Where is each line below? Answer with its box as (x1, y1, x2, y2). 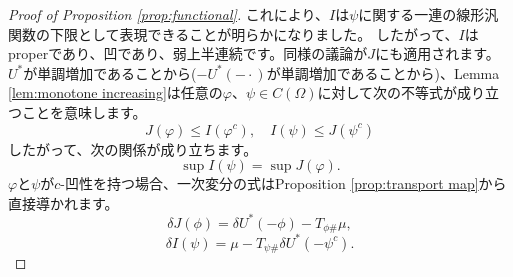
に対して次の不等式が (317, 82, 458, 103)
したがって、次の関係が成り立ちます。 (8, 138, 258, 159)
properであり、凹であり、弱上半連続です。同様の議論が (8, 43, 368, 64)
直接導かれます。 (8, 192, 119, 213)
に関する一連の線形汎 (358, 4, 499, 24)
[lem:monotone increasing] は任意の (8, 82, 223, 103)
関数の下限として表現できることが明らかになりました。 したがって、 (8, 23, 459, 44)
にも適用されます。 (375, 43, 500, 64)
